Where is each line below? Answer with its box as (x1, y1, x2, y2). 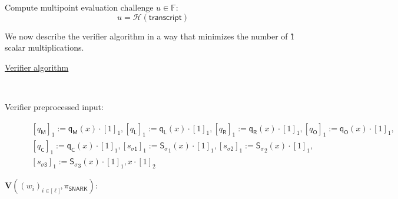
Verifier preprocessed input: (5, 100, 104, 112)
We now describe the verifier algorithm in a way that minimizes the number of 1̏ (5, 29, 295, 42)
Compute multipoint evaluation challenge (5, 1, 154, 13)
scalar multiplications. (5, 41, 84, 54)
